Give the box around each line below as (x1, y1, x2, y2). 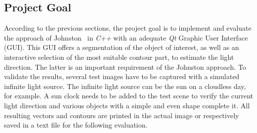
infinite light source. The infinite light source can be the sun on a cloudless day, (4, 81, 246, 91)
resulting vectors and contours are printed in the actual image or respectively (4, 110, 239, 120)
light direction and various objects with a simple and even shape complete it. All (4, 100, 250, 110)
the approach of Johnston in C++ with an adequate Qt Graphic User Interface (4, 32, 248, 43)
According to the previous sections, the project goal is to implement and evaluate (4, 23, 252, 33)
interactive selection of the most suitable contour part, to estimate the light (4, 51, 234, 62)
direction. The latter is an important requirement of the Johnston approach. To (4, 61, 247, 72)
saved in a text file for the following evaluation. (4, 120, 148, 130)
